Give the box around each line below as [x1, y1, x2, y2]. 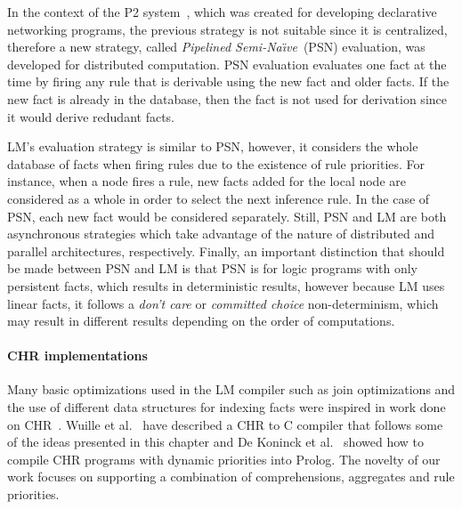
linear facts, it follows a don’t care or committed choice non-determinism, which [7, 294, 439, 312]
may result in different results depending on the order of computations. [7, 311, 395, 330]
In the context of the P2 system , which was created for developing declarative [7, 3, 437, 20]
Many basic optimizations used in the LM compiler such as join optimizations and [7, 380, 456, 399]
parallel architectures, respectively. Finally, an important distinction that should [7, 241, 445, 260]
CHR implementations [7, 346, 148, 365]
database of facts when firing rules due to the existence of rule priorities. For [7, 154, 426, 173]
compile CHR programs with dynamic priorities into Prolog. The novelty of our [7, 449, 441, 468]
